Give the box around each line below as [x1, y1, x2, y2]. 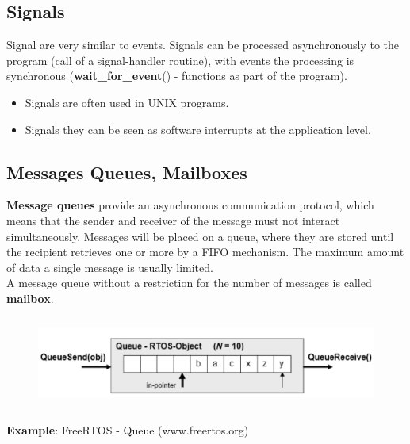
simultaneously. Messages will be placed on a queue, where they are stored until [6, 228, 394, 244]
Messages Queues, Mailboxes [6, 159, 247, 184]
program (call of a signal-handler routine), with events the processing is [6, 52, 354, 68]
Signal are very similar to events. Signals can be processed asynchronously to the [6, 36, 399, 53]
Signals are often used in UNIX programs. [25, 94, 229, 110]
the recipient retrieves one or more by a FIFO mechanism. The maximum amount [6, 243, 404, 260]
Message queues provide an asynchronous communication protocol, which [6, 197, 374, 213]
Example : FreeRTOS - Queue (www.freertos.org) [6, 421, 249, 438]
